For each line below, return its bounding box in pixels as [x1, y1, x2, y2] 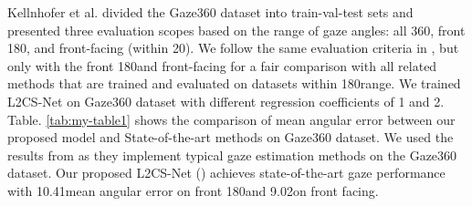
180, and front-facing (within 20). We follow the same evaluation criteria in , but [7, 38, 459, 57]
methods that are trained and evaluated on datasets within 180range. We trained [7, 74, 461, 93]
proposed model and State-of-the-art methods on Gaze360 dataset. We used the [7, 128, 454, 147]
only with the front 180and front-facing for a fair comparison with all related [7, 56, 437, 75]
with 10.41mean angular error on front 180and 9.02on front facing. [7, 180, 379, 200]
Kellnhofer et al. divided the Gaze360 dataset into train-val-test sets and [7, 3, 414, 21]
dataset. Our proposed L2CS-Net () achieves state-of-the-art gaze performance [7, 163, 446, 182]
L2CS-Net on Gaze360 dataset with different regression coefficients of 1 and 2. [7, 91, 445, 110]
